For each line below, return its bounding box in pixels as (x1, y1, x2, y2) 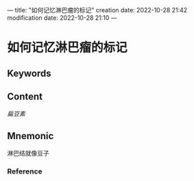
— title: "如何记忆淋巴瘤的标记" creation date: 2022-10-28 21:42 (7, 6, 188, 14)
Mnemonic (7, 130, 54, 142)
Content (7, 90, 43, 102)
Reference (7, 167, 43, 176)
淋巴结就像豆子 (7, 149, 49, 158)
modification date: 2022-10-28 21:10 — (7, 14, 118, 22)
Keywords (7, 67, 51, 79)
